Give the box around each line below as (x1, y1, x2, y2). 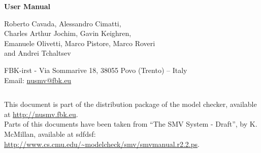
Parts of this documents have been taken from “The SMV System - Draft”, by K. (4, 119, 257, 129)
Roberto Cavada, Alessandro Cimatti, (4, 18, 121, 28)
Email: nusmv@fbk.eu (4, 74, 72, 85)
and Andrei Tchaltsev (4, 48, 71, 58)
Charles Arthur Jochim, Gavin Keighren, (4, 28, 132, 39)
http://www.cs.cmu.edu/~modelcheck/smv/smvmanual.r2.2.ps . (4, 138, 200, 149)
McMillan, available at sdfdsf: (4, 128, 96, 139)
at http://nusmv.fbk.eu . (4, 108, 78, 119)
